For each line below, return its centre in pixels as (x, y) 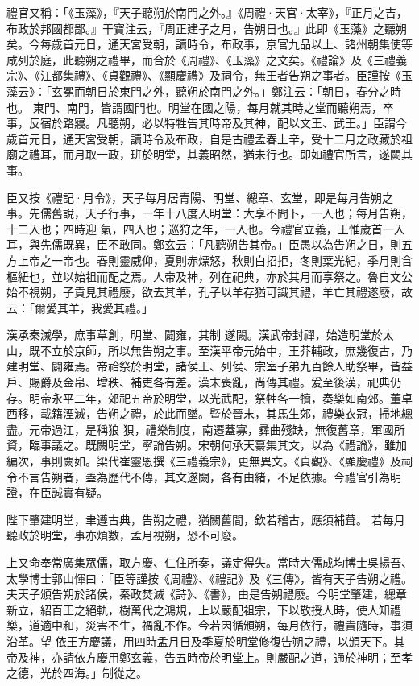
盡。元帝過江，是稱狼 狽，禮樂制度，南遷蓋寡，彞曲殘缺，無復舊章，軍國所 (206, 429)
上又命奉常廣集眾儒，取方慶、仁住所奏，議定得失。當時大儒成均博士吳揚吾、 (209, 562)
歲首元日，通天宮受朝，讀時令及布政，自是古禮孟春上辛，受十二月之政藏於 (204, 138)
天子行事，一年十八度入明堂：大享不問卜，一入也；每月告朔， (249, 213)
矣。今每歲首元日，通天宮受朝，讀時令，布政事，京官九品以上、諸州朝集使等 (209, 44)
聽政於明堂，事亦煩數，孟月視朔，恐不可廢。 (125, 535)
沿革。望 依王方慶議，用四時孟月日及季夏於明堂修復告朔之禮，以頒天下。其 (206, 641)
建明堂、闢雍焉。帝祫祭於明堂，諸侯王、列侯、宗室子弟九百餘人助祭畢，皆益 (209, 366)
